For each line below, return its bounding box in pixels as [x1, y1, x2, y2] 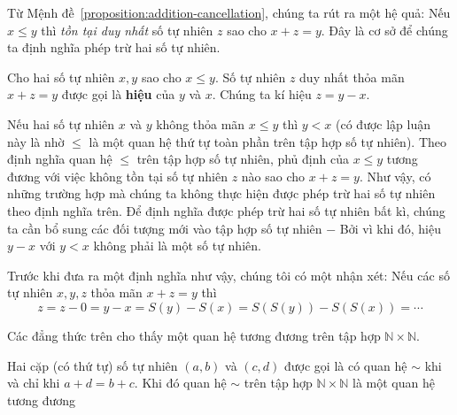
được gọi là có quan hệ [284, 356, 407, 374]
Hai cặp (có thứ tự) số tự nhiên [7, 356, 178, 374]
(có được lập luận [336, 114, 430, 133]
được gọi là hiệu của [61, 85, 175, 104]
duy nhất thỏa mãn [299, 67, 405, 86]
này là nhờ [7, 132, 65, 150]
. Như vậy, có [359, 166, 431, 185]
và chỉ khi [7, 373, 60, 392]
